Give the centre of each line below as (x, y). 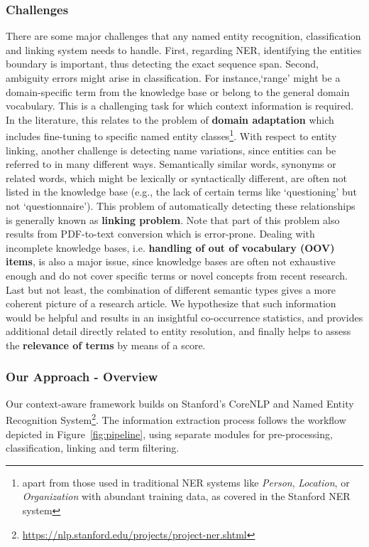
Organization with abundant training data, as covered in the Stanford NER (186, 496)
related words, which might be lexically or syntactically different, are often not (177, 177)
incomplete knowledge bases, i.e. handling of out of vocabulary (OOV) (170, 247)
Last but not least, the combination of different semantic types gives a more (171, 289)
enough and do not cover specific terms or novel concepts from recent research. (177, 275)
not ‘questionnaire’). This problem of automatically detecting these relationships (181, 206)
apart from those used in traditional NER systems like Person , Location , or (186, 482)
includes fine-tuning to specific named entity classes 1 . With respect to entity (171, 135)
